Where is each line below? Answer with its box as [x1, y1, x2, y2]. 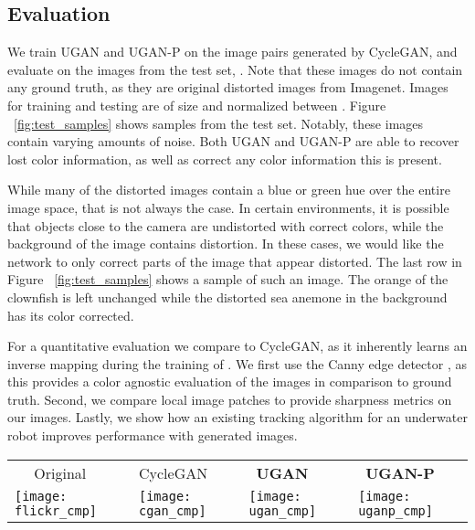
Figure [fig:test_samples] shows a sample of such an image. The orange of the [7, 270, 449, 289]
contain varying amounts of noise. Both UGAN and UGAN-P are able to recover [7, 132, 459, 151]
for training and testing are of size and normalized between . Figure [7, 95, 386, 114]
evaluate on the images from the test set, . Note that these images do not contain [7, 59, 463, 79]
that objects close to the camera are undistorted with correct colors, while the [7, 216, 444, 235]
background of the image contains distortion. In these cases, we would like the [7, 234, 444, 253]
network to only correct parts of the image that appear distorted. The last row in [7, 251, 462, 270]
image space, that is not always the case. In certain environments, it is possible [7, 197, 449, 217]
